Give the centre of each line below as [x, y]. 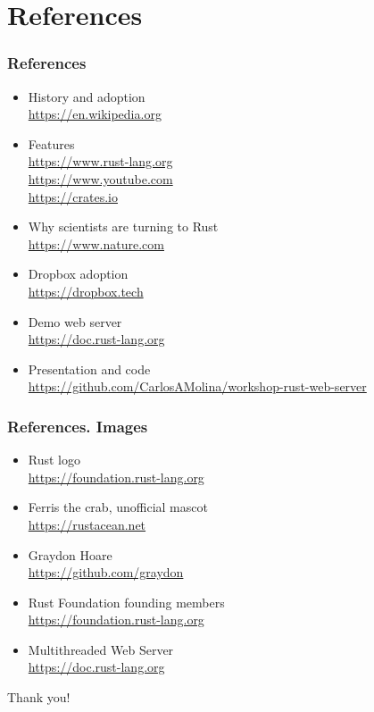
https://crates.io [73, 196]
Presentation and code [89, 369]
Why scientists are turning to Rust [123, 226]
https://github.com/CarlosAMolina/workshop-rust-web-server [197, 386]
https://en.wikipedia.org [95, 114]
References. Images [78, 426]
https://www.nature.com [96, 243]
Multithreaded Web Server [101, 649]
